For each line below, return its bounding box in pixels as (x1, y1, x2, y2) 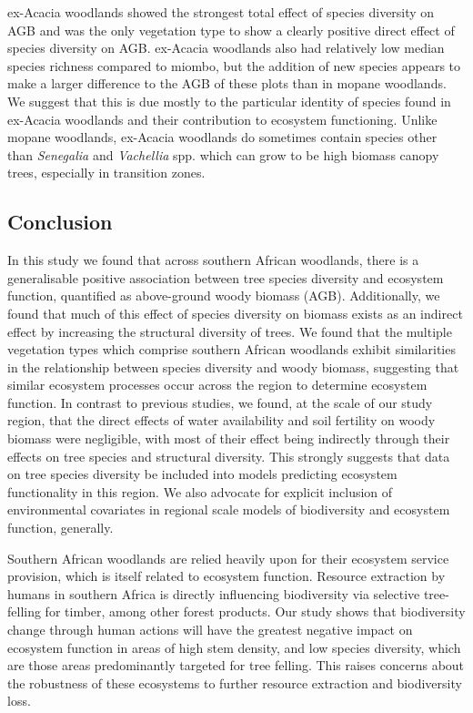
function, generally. (7, 518, 114, 537)
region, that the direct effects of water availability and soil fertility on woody (7, 411, 436, 430)
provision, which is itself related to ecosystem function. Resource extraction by (7, 566, 446, 586)
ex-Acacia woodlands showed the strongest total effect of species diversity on (7, 3, 435, 21)
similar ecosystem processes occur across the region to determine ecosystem (7, 375, 428, 394)
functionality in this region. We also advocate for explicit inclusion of (7, 482, 393, 501)
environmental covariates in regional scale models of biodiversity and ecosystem (7, 500, 450, 519)
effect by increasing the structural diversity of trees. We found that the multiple (7, 321, 452, 341)
